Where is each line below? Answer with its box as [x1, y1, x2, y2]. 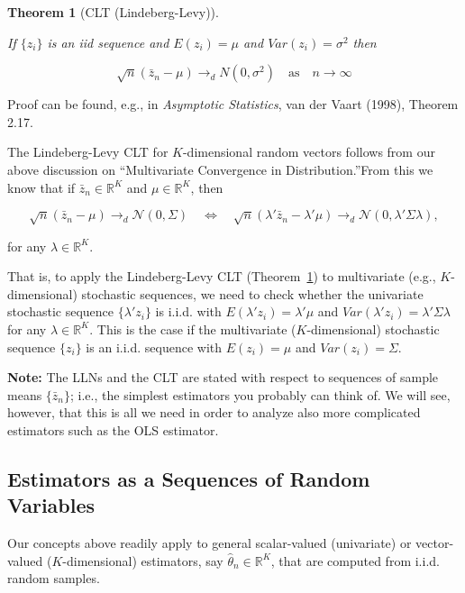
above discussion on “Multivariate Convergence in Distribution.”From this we [7, 160, 433, 178]
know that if [7, 178, 76, 196]
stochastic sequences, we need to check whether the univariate [81, 284, 424, 303]
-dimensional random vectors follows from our [182, 142, 435, 161]
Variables [7, 491, 96, 519]
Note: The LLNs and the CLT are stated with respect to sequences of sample [7, 368, 439, 387]
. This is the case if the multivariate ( [89, 319, 296, 338]
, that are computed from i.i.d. [270, 551, 440, 570]
